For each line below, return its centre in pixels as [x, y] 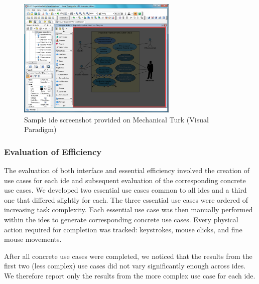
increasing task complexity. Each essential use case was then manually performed [128, 209]
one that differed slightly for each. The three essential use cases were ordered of [126, 199]
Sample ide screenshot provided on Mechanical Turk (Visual [116, 119]
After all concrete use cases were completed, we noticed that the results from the [128, 256]
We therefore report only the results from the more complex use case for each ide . [130, 275]
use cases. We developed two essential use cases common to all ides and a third [125, 190]
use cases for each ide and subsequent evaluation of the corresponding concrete [125, 180]
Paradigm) [40, 129]
